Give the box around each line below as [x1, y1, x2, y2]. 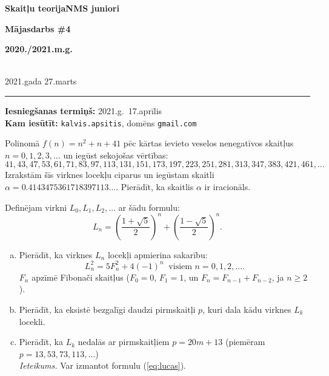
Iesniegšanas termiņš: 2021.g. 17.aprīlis [5, 104, 162, 117]
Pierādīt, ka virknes [19, 248, 93, 261]
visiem [168, 262, 192, 271]
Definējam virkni [5, 200, 67, 213]
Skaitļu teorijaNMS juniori [5, 2, 119, 14]
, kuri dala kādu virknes [202, 303, 291, 315]
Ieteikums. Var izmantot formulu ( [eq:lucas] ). [19, 359, 186, 372]
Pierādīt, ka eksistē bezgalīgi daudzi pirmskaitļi [19, 303, 196, 315]
